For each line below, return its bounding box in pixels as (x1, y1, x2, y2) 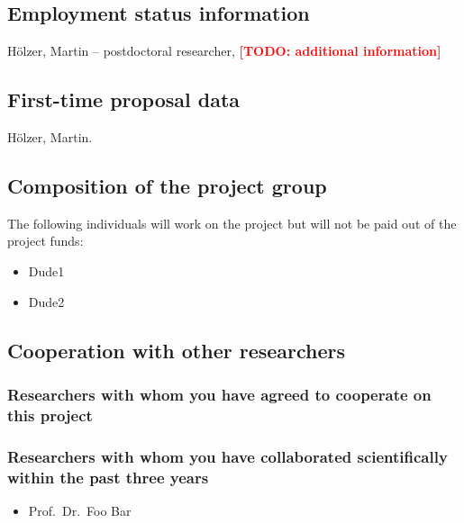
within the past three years (7, 465, 209, 488)
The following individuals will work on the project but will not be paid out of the (7, 213, 457, 232)
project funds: (7, 231, 84, 250)
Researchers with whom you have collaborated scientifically (7, 445, 448, 467)
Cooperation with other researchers (7, 336, 346, 364)
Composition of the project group (7, 171, 327, 199)
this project (7, 403, 93, 426)
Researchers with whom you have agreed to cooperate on (7, 383, 432, 405)
